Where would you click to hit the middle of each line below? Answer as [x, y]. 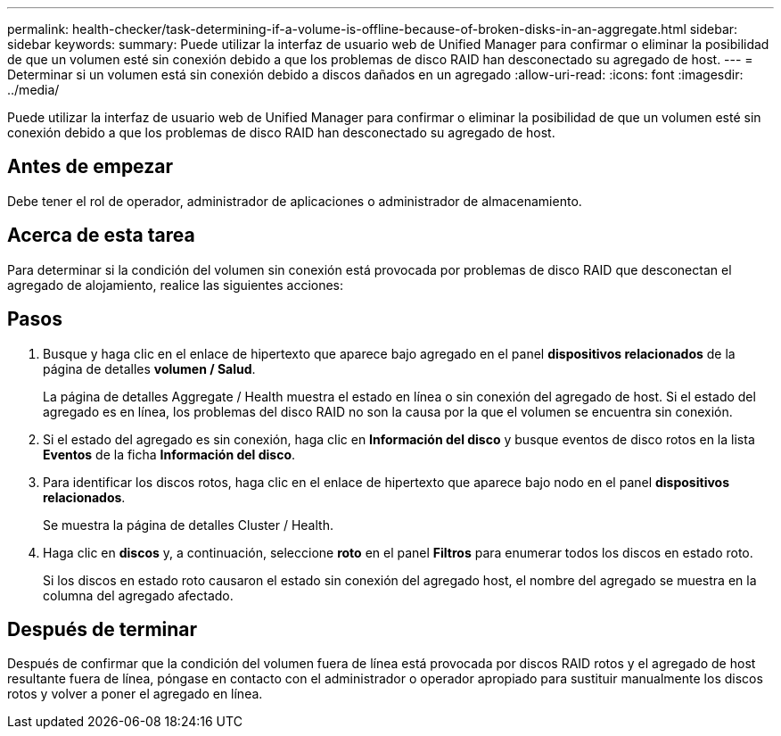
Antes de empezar [90, 167]
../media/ [33, 90]
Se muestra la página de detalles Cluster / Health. [188, 525]
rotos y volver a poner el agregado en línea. [135, 694]
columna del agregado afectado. [138, 595]
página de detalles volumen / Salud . [149, 368]
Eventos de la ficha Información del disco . [169, 454]
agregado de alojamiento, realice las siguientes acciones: [176, 285]
